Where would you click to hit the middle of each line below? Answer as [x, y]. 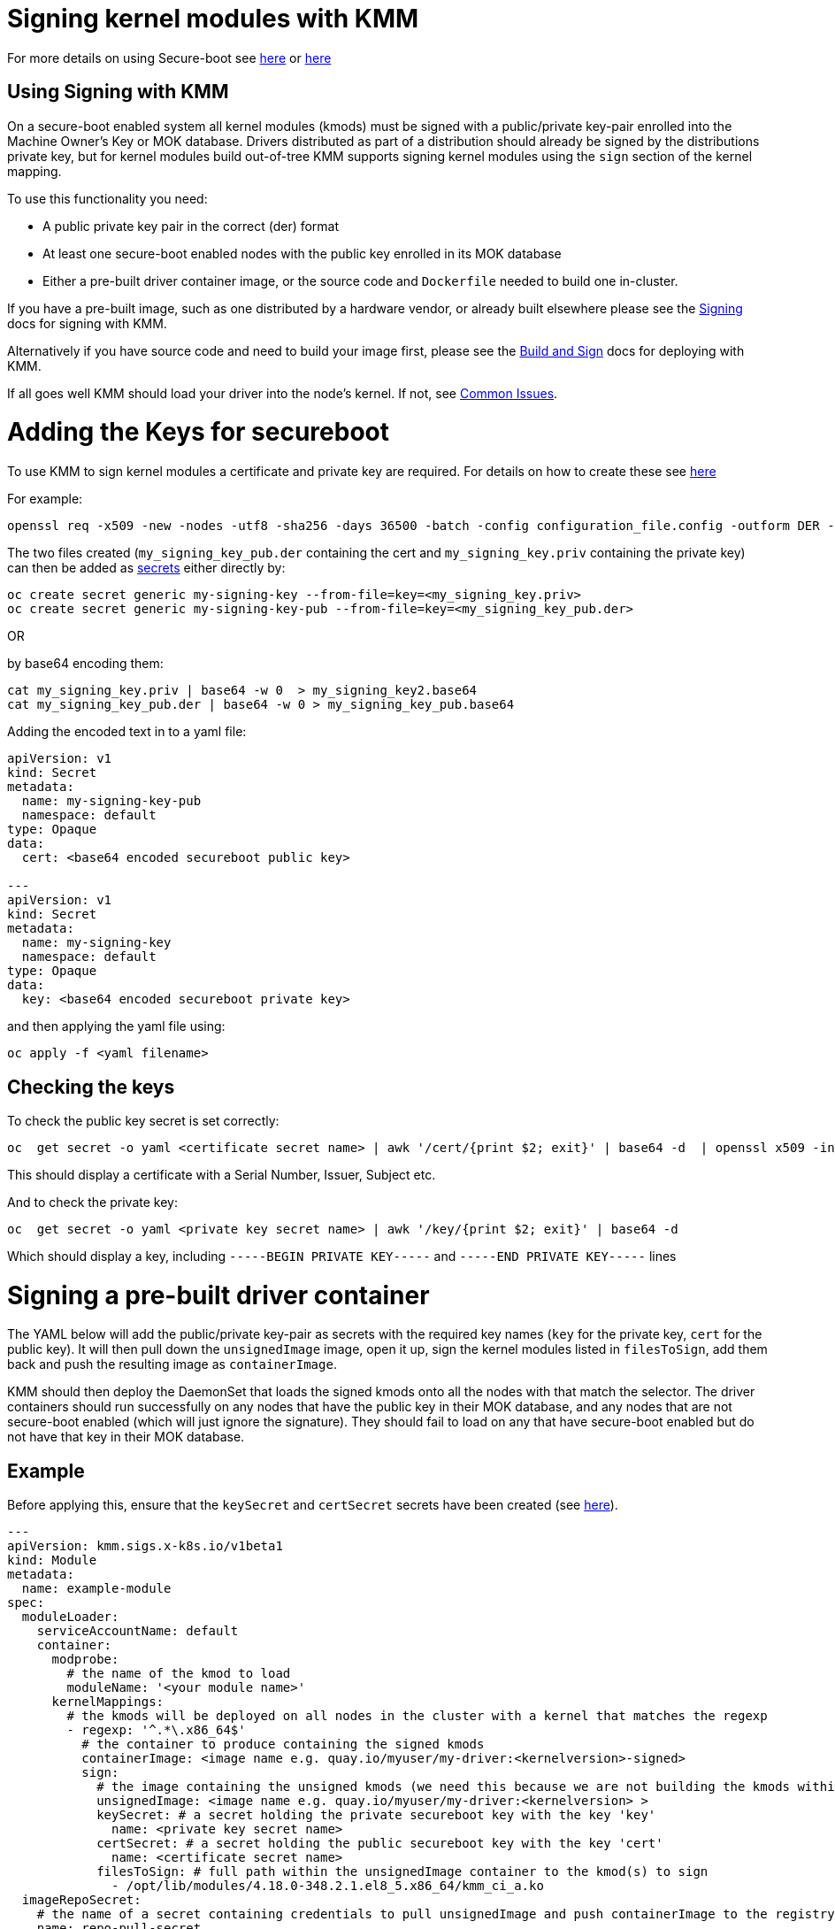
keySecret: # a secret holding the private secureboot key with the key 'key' [376, 1815]
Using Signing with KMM [118, 92]
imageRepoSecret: [81, 1900]
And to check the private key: [92, 1202]
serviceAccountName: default [138, 1631]
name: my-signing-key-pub [111, 801]
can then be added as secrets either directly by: [146, 568]
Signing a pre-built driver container [218, 1295]
